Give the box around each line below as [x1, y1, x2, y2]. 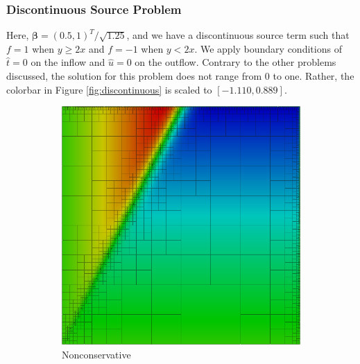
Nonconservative [62, 347, 131, 361]
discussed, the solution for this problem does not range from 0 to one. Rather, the [6, 69, 354, 83]
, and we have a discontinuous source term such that [126, 28, 350, 42]
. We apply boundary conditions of [194, 41, 342, 55]
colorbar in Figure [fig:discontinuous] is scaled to [6, 82, 212, 96]
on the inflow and [31, 55, 105, 69]
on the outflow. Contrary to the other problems [135, 55, 336, 69]
